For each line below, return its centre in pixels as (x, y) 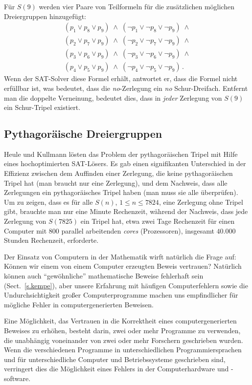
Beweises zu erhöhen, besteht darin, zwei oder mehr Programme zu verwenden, (122, 330)
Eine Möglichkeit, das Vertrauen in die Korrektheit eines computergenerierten (120, 321)
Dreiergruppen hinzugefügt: (45, 16)
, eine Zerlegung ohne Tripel (201, 202)
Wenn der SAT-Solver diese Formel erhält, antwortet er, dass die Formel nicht (121, 78)
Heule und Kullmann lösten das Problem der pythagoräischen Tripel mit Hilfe (121, 154)
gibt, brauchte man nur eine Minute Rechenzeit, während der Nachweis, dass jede (126, 211)
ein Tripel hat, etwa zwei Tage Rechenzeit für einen (158, 221)
